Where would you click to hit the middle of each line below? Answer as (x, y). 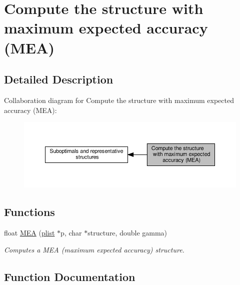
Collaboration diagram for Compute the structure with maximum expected (119, 100)
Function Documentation (70, 276)
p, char (71, 232)
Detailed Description (59, 79)
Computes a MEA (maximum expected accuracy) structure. (94, 249)
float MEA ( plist (29, 232)
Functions (29, 212)
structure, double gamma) (127, 232)
